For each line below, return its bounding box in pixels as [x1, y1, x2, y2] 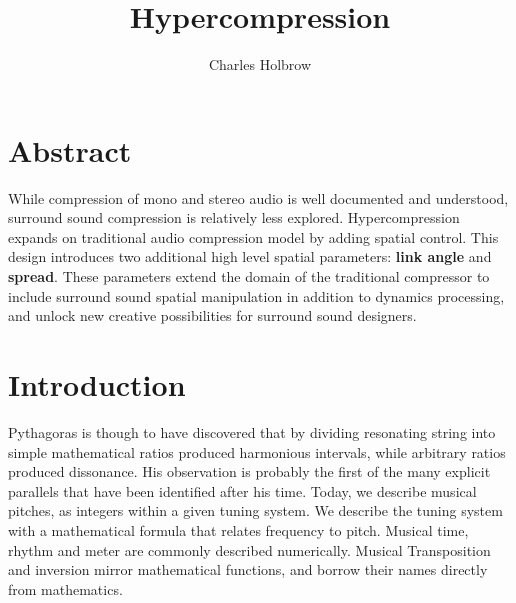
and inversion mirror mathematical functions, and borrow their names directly [8, 559, 488, 580]
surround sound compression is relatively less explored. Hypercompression [8, 207, 460, 228]
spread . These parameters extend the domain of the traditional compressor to [8, 266, 490, 287]
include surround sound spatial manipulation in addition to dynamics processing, [8, 285, 505, 306]
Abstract [8, 129, 132, 170]
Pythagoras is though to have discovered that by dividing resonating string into [8, 421, 496, 442]
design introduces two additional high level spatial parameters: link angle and [8, 246, 492, 267]
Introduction [8, 364, 186, 404]
